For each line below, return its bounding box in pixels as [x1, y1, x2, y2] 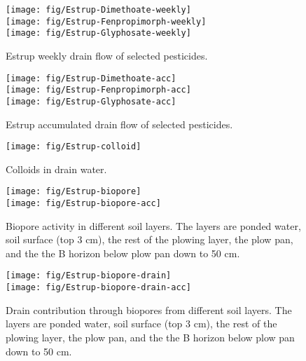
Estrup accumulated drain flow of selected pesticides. [6, 116, 233, 131]
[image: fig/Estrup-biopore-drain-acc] [6, 282, 191, 293]
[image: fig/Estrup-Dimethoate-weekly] [6, 5, 191, 15]
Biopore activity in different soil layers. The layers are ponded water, [6, 218, 301, 233]
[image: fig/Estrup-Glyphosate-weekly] [6, 28, 191, 39]
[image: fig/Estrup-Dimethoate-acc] [6, 73, 176, 83]
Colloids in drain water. [6, 161, 107, 176]
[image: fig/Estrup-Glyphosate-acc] [6, 96, 176, 107]
